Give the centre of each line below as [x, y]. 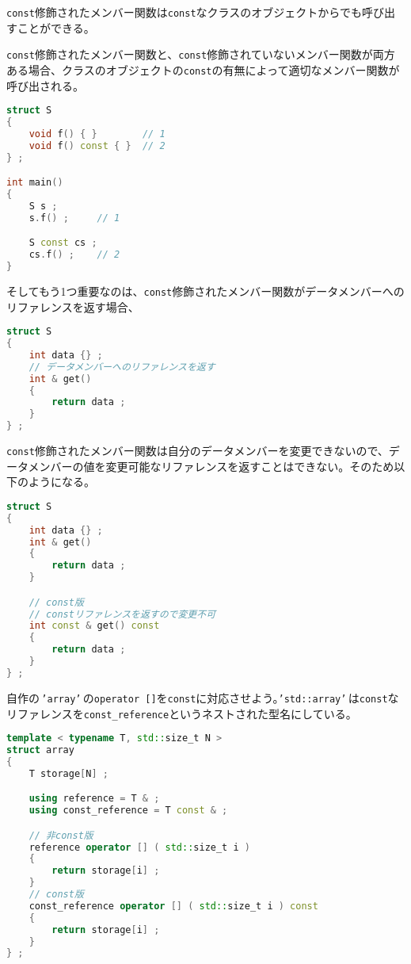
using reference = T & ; [94, 799]
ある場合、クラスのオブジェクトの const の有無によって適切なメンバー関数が [203, 69]
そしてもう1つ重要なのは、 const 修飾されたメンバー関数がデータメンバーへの [205, 291]
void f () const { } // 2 [97, 145]
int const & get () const [94, 626]
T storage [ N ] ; [68, 773]
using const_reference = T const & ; [128, 811]
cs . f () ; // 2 [74, 255]
